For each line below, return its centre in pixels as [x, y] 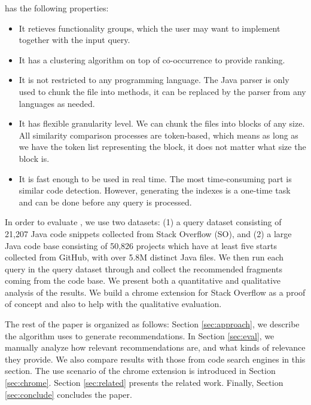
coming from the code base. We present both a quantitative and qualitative [143, 280]
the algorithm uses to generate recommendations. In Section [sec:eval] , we [140, 335]
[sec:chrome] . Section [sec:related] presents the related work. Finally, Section [144, 383]
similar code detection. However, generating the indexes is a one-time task [155, 190]
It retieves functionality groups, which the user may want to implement [150, 28]
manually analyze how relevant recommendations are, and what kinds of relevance [155, 347]
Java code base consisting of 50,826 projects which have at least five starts [141, 245]
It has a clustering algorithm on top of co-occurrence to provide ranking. [152, 59]
